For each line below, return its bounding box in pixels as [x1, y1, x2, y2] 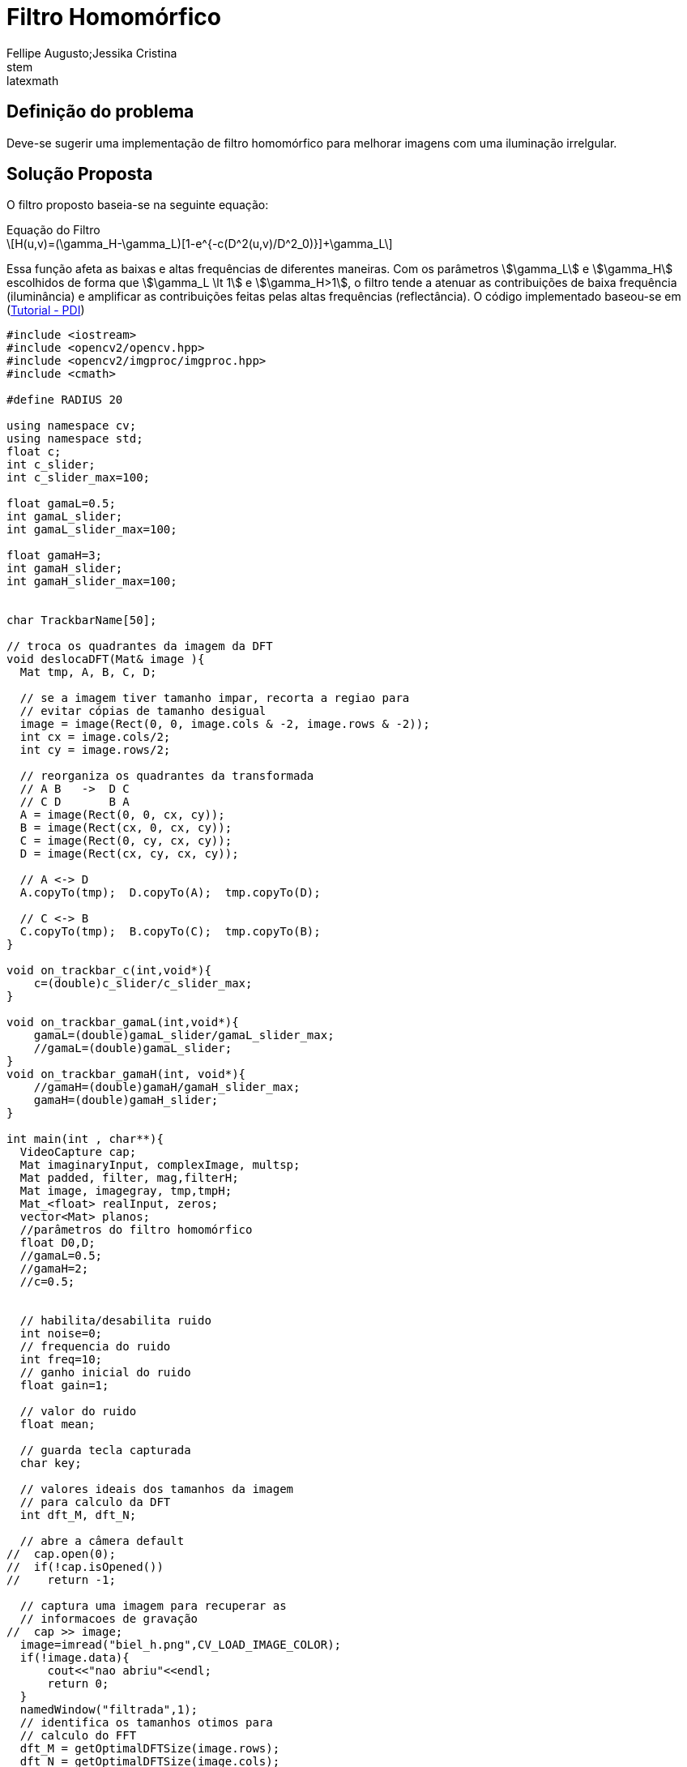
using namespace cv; [6, 419, 137, 433]
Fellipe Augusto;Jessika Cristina [6, 45, 177, 60]
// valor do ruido [19, 1405, 137, 1418]
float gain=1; [19, 1379, 109, 1393]
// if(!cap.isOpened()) [6, 1560, 164, 1574]
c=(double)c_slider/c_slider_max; [33, 977, 253, 990]
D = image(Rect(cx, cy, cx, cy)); [19, 847, 239, 861]
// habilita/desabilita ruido [19, 1314, 211, 1328]
